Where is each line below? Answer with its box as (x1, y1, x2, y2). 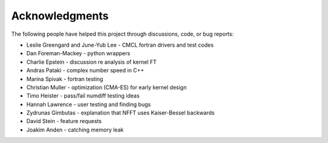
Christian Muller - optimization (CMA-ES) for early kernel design (26, 84, 187, 91)
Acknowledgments (11, 9, 109, 22)
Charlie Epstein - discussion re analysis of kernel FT (26, 58, 157, 65)
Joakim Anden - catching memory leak (26, 126, 124, 133)
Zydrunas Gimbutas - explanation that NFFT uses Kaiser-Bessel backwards (26, 109, 215, 116)
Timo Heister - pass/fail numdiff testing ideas (26, 92, 140, 99)
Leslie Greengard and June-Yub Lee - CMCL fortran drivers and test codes (26, 41, 214, 48)
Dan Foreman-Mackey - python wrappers (26, 50, 131, 57)
